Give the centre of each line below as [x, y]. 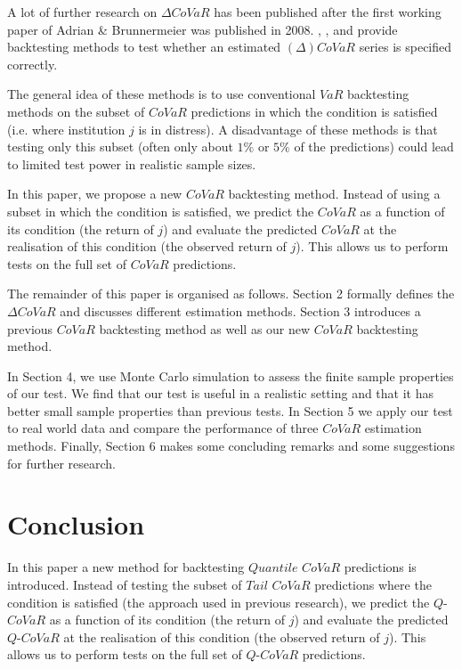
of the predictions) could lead [374, 147]
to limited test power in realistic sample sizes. [132, 163]
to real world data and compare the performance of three [163, 428]
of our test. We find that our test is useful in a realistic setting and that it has [220, 393]
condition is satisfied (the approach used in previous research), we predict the [219, 602]
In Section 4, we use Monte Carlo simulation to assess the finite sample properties [231, 375]
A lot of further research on [82, 12]
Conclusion [76, 524]
